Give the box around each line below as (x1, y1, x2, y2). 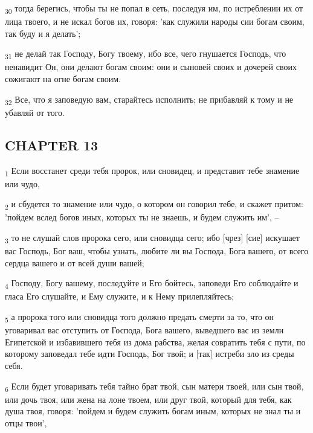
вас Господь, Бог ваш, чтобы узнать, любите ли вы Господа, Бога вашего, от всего (5, 245, 309, 257)
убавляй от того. (5, 106, 65, 118)
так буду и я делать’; (5, 27, 81, 39)
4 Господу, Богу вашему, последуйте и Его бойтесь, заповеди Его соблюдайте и (5, 277, 298, 291)
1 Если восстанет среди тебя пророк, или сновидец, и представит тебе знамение (5, 164, 300, 178)
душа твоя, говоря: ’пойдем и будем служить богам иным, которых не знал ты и (5, 405, 301, 417)
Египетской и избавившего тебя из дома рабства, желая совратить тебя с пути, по (5, 335, 306, 348)
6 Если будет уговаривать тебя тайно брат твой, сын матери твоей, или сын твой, (5, 379, 304, 394)
